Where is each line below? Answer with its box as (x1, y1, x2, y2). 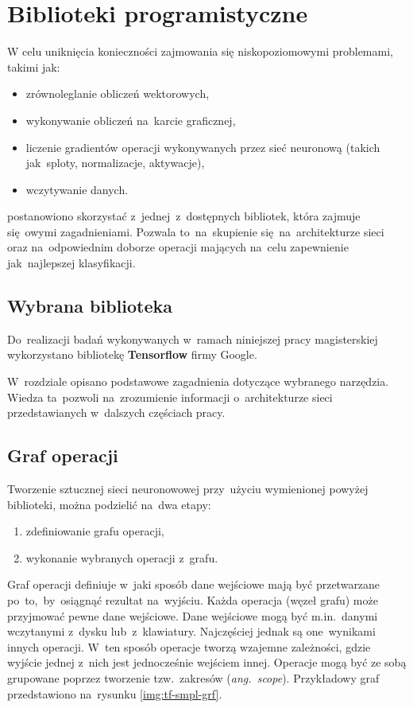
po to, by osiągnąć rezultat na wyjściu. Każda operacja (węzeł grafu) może (7, 592, 378, 608)
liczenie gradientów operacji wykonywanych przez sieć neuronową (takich (25, 138, 380, 155)
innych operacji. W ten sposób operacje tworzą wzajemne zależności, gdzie (7, 638, 371, 655)
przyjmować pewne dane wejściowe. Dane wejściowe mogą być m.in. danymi (7, 607, 378, 624)
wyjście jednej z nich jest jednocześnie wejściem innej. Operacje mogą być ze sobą (7, 654, 407, 671)
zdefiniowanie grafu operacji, (25, 523, 164, 539)
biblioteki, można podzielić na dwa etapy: (7, 496, 211, 512)
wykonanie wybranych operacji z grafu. (25, 549, 218, 566)
